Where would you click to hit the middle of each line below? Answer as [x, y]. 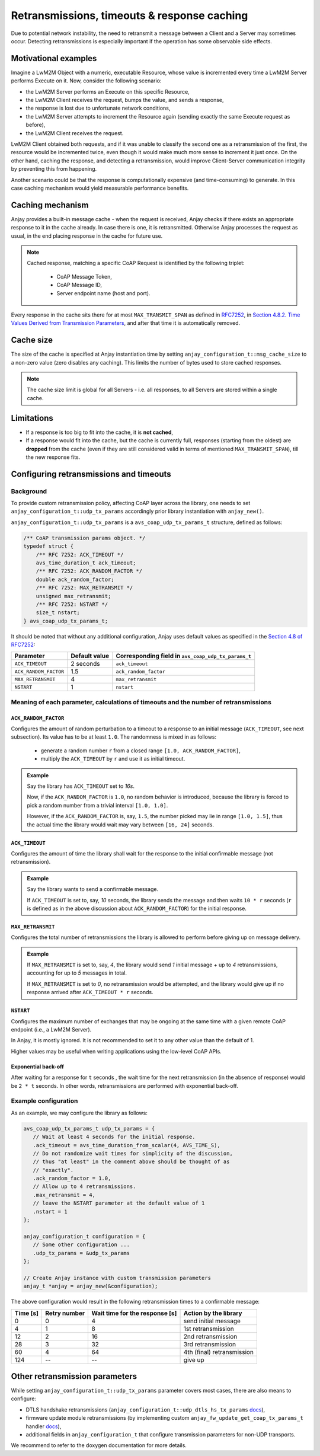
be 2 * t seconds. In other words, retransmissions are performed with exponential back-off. [124, 1085]
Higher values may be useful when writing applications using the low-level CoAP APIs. [116, 1051]
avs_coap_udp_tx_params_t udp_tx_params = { [89, 1128]
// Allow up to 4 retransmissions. [84, 1187]
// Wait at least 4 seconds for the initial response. [114, 1137]
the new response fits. [53, 457]
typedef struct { [49, 546]
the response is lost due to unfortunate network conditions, [98, 108]
